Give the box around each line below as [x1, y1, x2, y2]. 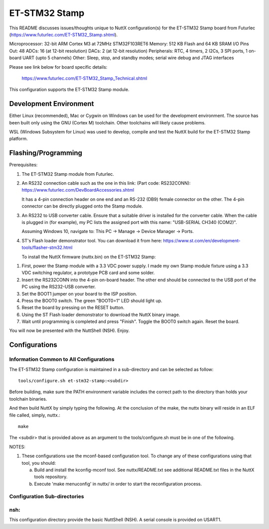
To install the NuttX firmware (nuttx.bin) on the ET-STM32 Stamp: [21, 254, 156, 260]
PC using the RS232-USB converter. [21, 284, 96, 290]
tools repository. [34, 474, 68, 480]
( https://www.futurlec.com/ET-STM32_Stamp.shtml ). [9, 31, 118, 37]
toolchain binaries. [9, 396, 47, 402]
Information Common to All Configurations [9, 356, 115, 363]
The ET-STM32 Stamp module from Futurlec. [21, 171, 115, 177]
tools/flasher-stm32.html [21, 244, 73, 251]
